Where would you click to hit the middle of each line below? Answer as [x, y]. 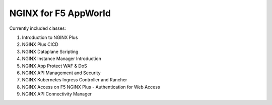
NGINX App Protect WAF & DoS [55, 66]
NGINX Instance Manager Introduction [62, 59]
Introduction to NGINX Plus [50, 37]
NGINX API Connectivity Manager [57, 94]
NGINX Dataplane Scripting [50, 51]
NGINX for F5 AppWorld [60, 13]
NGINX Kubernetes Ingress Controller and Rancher [75, 80]
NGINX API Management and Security [61, 73]
